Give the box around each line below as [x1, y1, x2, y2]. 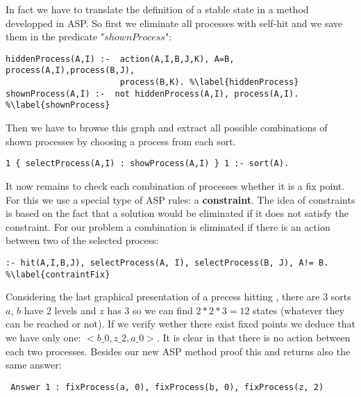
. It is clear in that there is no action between [156, 330, 351, 344]
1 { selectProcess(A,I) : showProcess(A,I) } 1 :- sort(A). [6, 159, 289, 169]
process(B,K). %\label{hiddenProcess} [119, 77, 299, 88]
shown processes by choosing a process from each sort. [6, 133, 236, 148]
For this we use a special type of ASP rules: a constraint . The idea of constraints [6, 192, 355, 206]
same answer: [6, 357, 62, 372]
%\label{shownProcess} [6, 100, 110, 111]
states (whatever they [253, 302, 345, 317]
